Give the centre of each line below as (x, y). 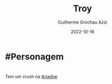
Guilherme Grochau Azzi (83, 22)
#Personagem (34, 56)
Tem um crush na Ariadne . (32, 77)
